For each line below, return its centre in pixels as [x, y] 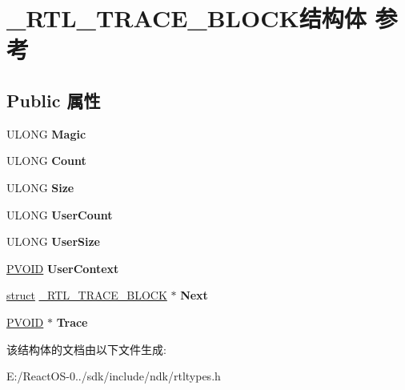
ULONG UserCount [60, 214]
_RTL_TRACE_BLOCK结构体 [186, 18]
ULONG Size [40, 187]
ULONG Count [46, 161]
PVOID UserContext [63, 268]
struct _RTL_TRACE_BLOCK [87, 295]
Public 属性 [54, 100]
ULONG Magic [46, 133]
